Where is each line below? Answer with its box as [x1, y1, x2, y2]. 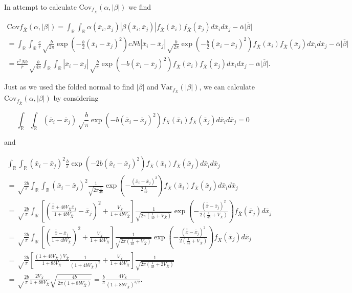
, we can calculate [199, 81, 255, 92]
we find [128, 2, 151, 12]
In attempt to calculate [4, 2, 77, 12]
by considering [53, 93, 99, 103]
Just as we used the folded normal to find [4, 81, 135, 92]
